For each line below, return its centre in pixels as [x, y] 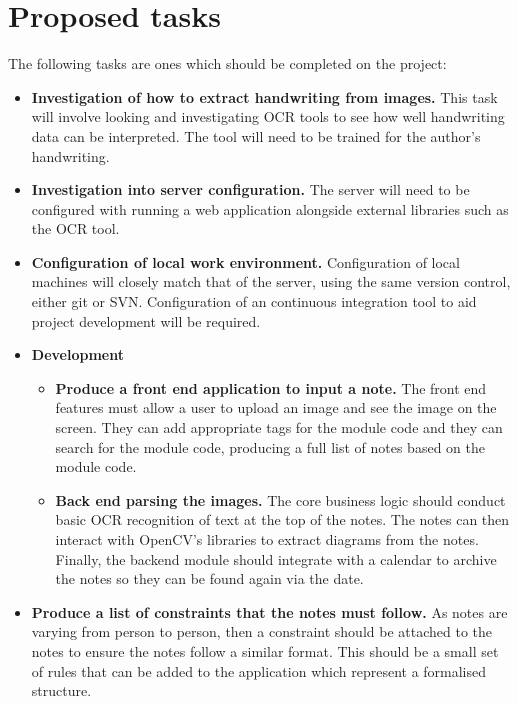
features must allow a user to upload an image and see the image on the [276, 407]
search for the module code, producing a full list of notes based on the [270, 446]
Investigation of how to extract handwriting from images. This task [264, 96]
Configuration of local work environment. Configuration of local [245, 261]
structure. [61, 690]
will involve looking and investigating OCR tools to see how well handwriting [268, 116]
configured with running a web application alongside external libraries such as [270, 208]
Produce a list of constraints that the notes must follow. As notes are [269, 611]
